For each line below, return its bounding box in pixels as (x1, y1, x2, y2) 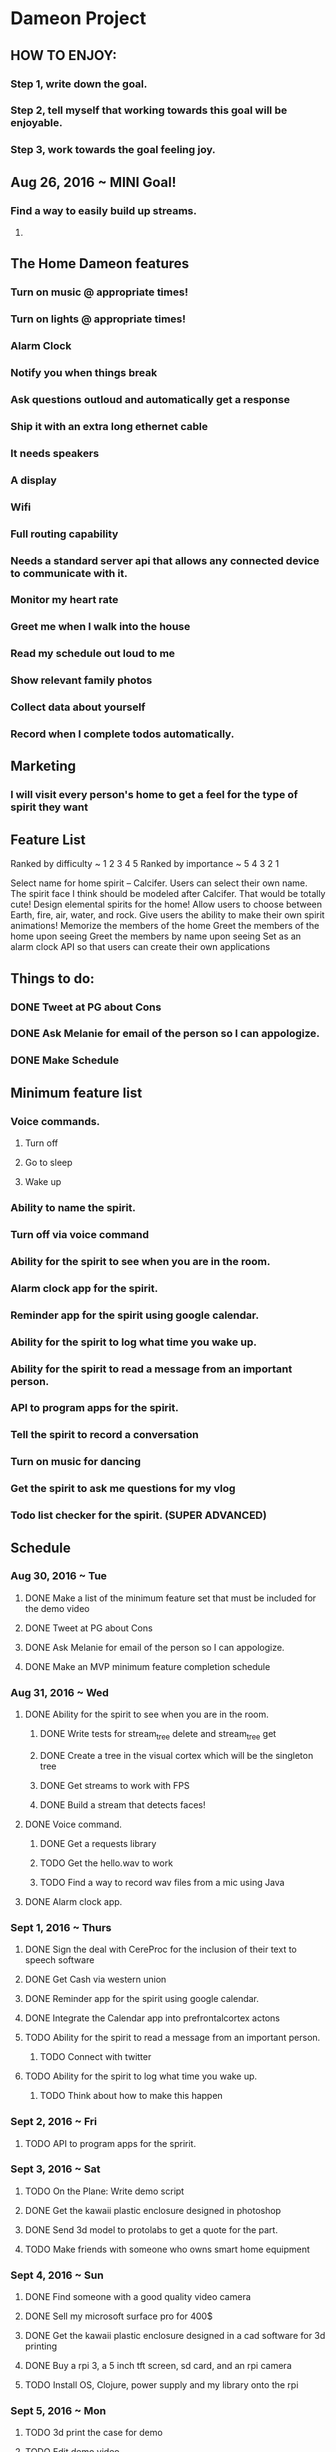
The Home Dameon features (10, 255, 190, 272)
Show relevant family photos (10, 673, 153, 687)
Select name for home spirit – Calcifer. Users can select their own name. (10, 877, 308, 889)
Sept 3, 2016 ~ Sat (10, 2162, 101, 2176)
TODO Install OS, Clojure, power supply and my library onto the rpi (24, 2379, 299, 2391)
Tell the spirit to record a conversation (10, 1428, 199, 1442)
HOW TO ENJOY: (10, 47, 117, 64)
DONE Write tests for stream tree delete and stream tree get (39, 1728, 277, 1742)
